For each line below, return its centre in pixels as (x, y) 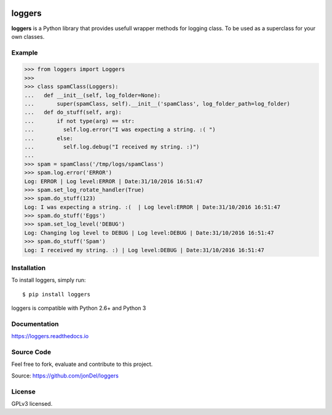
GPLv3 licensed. (32, 403)
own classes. (28, 36)
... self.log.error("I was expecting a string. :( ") (120, 130)
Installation (29, 268)
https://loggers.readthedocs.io (50, 336)
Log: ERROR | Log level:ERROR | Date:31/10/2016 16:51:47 (113, 181)
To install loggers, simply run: (49, 280)
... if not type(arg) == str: (80, 121)
